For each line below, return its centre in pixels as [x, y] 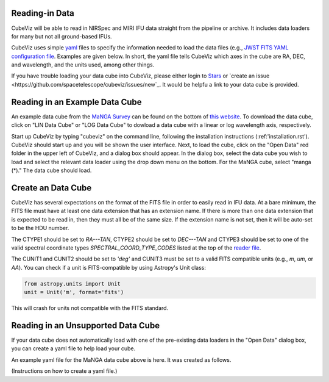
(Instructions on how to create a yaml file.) [64, 371]
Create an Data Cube [51, 188]
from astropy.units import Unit [73, 283]
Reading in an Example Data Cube [76, 102]
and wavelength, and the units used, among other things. [83, 65]
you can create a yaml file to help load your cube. [73, 348]
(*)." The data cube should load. [51, 170]
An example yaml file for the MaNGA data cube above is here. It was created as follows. [121, 359]
